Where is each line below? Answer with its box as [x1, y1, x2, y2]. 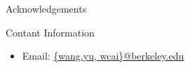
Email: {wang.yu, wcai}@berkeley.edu [22, 48, 184, 63]
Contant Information [6, 25, 95, 39]
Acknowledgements [6, 1, 87, 15]
